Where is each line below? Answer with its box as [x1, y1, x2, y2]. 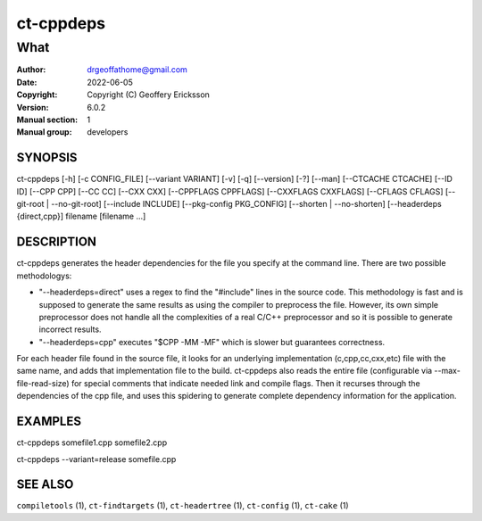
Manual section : [16, 114, 79, 125]
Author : [16, 64, 46, 75]
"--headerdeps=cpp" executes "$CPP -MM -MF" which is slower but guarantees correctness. [38, 336, 386, 347]
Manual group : [16, 127, 72, 137]
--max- [434, 366, 461, 376]
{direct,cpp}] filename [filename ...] [16, 211, 146, 222]
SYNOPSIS [16, 150, 78, 165]
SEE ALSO [16, 477, 74, 492]
